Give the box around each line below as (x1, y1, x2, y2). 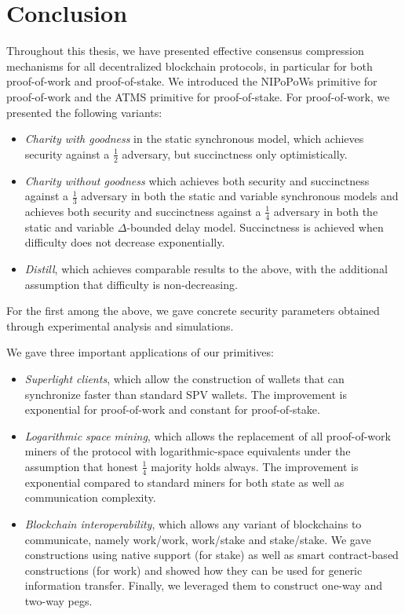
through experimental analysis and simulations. (6, 317, 234, 334)
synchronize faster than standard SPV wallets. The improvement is (24, 386, 348, 402)
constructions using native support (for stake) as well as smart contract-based (24, 546, 399, 563)
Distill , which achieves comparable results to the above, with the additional (24, 260, 388, 276)
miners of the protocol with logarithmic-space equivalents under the (24, 443, 351, 459)
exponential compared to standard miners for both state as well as (24, 473, 345, 490)
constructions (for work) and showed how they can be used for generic (24, 561, 363, 578)
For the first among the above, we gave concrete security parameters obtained (6, 302, 380, 319)
